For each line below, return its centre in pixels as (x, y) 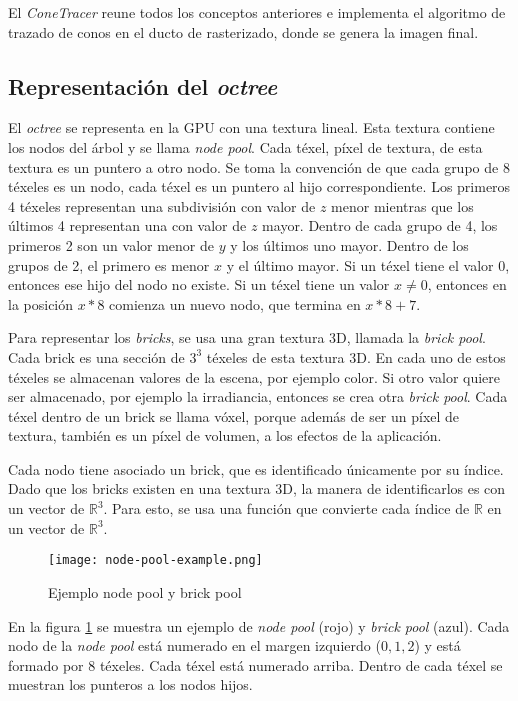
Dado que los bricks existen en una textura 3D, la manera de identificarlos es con (257, 488)
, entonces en (467, 284)
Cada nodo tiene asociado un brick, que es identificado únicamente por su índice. (256, 468)
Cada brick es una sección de (96, 356)
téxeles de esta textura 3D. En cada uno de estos (356, 356)
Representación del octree (143, 85)
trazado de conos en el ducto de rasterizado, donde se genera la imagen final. (243, 31)
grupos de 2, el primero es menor (109, 264)
